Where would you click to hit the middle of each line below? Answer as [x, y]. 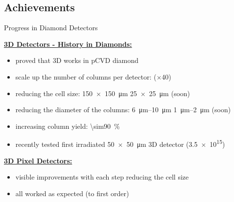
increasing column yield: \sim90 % [68, 126]
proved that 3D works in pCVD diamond [77, 60]
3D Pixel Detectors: [38, 160]
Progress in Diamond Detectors [51, 28]
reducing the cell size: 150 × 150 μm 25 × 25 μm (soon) [103, 93]
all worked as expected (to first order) [72, 193]
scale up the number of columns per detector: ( [86, 76]
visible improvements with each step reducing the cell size [102, 177]
